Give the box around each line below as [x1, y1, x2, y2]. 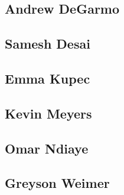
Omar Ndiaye [5, 139, 89, 157]
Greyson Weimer [5, 174, 110, 192]
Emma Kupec [5, 69, 90, 87]
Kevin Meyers [5, 104, 92, 122]
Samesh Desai [5, 34, 90, 53]
